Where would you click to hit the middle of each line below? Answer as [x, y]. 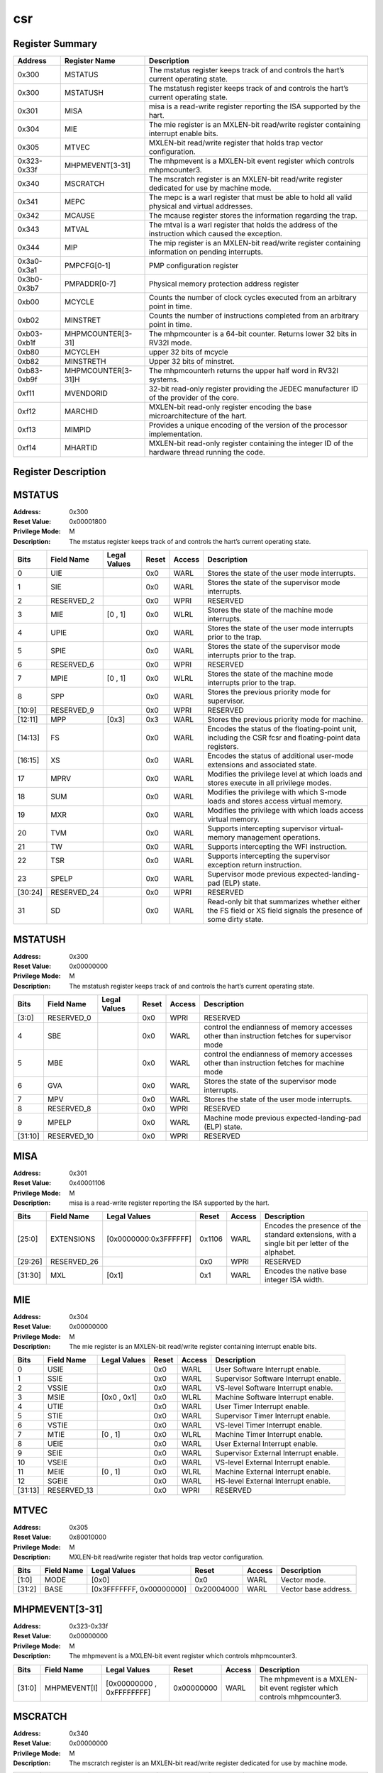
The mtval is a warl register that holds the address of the [243, 225]
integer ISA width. [294, 1280]
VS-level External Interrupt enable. [273, 1462]
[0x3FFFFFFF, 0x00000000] [139, 1589]
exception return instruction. [254, 865]
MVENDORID [86, 394]
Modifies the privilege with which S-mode [277, 792]
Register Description [60, 472]
